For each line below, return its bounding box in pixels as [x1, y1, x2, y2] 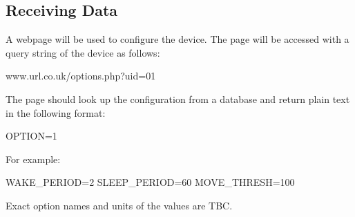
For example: [6, 151, 61, 166]
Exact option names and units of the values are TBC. [6, 198, 233, 212]
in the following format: [6, 105, 106, 120]
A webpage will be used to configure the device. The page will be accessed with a [6, 32, 349, 46]
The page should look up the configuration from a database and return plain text [6, 91, 350, 106]
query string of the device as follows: [6, 45, 160, 59]
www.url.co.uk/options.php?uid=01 [6, 68, 156, 83]
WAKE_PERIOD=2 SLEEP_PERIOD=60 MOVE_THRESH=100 [6, 175, 295, 189]
